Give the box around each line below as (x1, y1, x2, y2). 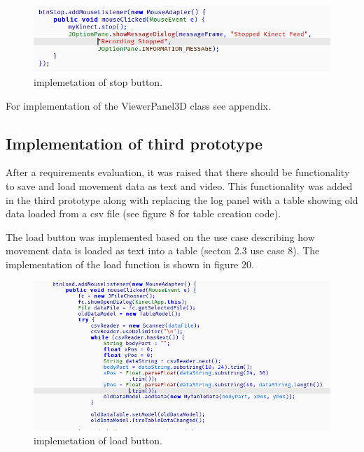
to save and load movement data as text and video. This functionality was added (6, 179, 353, 194)
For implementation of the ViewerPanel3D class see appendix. (6, 98, 271, 112)
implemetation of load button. (34, 432, 162, 447)
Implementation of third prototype (6, 132, 263, 154)
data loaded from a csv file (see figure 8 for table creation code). (6, 206, 281, 221)
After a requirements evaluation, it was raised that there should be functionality (6, 165, 350, 180)
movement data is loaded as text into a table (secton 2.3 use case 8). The (6, 243, 320, 258)
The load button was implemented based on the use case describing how (6, 229, 315, 244)
